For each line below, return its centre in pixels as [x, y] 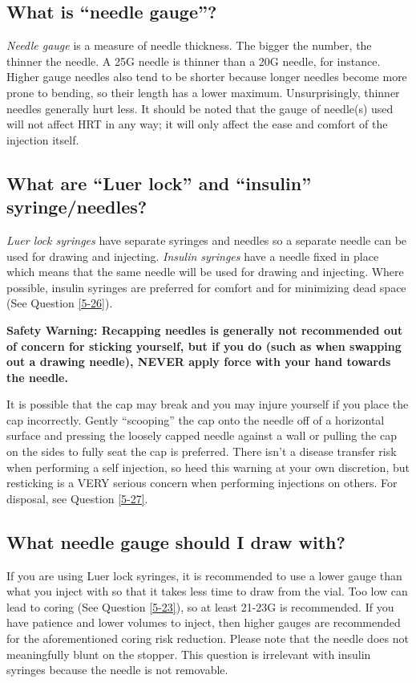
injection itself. [43, 139]
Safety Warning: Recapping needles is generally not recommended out [205, 329]
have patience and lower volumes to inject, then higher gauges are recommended [204, 622]
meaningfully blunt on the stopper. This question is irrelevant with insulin [189, 654]
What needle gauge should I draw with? [176, 541]
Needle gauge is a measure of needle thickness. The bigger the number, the [189, 45]
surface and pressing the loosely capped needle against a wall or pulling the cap [202, 435]
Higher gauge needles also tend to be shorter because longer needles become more [207, 77]
